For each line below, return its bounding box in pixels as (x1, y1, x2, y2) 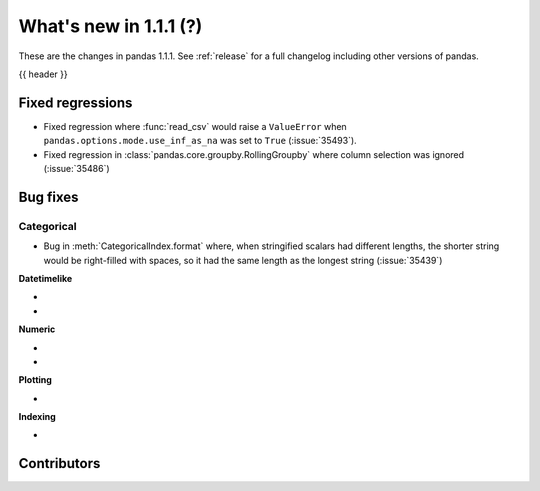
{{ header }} (18, 68, 69, 80)
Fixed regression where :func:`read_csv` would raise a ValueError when (43, 120, 347, 132)
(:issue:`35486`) (43, 163, 110, 175)
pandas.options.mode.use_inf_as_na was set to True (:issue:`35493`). (43, 135, 357, 147)
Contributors (18, 455, 101, 472)
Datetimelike (18, 272, 73, 284)
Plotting (18, 374, 52, 386)
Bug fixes (18, 188, 79, 205)
